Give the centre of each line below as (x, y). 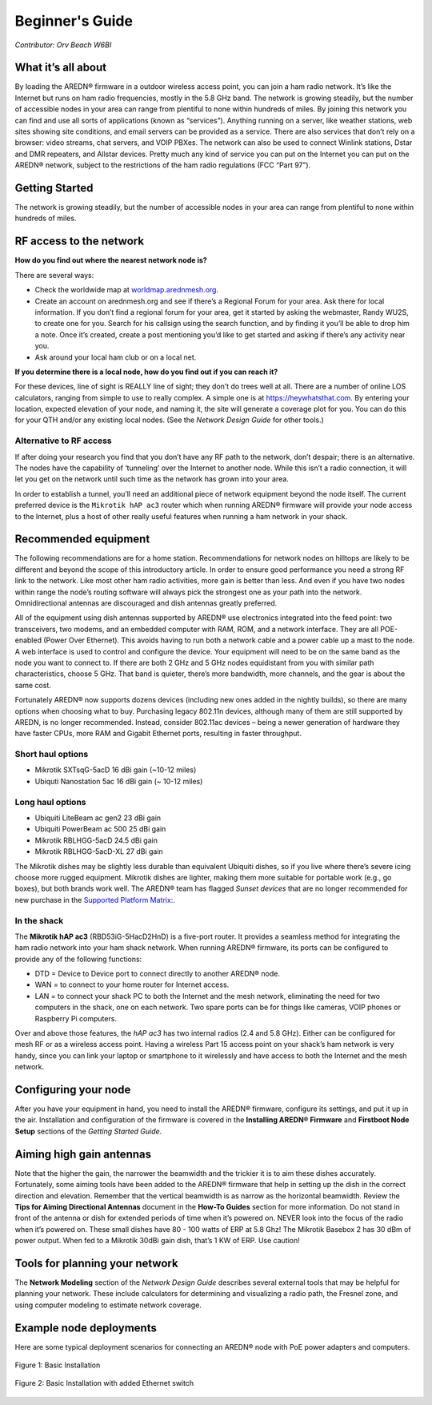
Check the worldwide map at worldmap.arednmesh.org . (127, 290)
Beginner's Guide (74, 21)
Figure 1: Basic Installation (58, 1365)
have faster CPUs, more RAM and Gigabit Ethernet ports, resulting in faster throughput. (158, 734)
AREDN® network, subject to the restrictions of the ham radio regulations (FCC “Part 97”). (163, 165)
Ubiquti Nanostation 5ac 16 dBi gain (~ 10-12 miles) (119, 781)
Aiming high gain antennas (83, 1154)
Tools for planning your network (97, 1263)
